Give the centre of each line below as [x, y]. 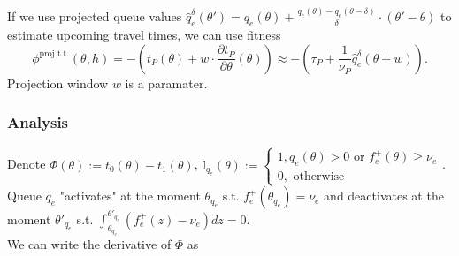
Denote [27, 164]
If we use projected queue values [95, 16]
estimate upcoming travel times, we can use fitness [144, 34]
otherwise [319, 177]
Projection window [58, 83]
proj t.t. [54, 54]
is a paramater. [166, 83]
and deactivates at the [384, 196]
